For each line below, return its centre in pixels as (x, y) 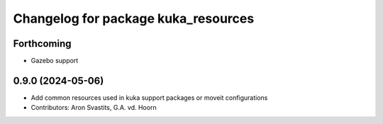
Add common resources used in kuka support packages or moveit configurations (149, 97)
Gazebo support (55, 61)
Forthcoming (42, 44)
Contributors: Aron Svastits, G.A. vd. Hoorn (94, 108)
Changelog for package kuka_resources (134, 18)
